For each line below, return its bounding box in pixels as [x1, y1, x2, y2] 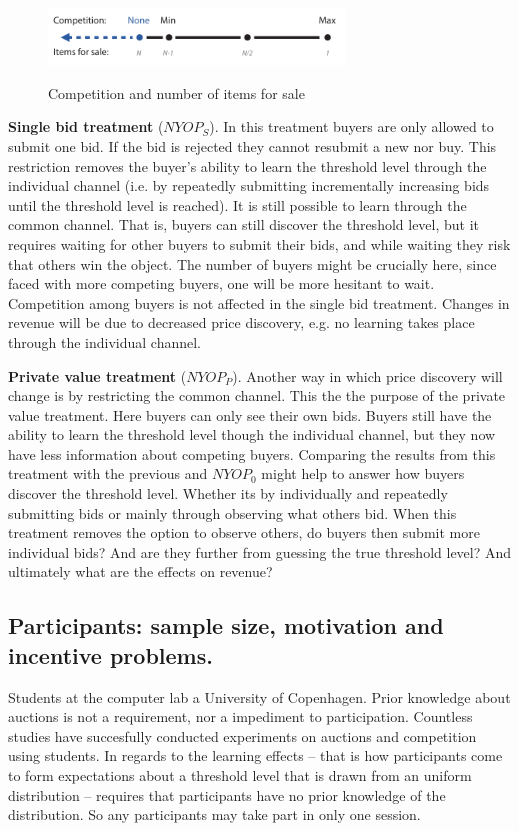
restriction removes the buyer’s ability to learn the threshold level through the [8, 155, 487, 176]
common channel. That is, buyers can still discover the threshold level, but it [8, 214, 480, 235]
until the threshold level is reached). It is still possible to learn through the [8, 194, 467, 215]
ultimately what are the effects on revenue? [8, 561, 273, 582]
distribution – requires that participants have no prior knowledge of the [8, 784, 446, 805]
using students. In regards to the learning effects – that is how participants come [8, 745, 503, 766]
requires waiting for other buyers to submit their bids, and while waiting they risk [8, 233, 511, 254]
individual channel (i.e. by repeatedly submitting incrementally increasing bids [8, 175, 490, 196]
